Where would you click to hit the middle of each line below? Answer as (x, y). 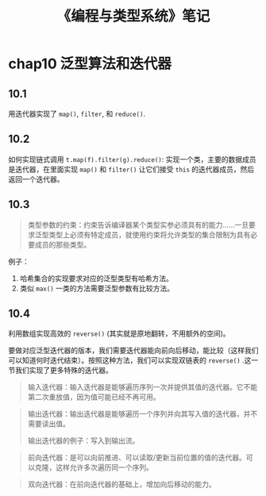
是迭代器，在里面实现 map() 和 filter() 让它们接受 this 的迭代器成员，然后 (131, 169)
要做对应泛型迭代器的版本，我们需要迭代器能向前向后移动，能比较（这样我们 (133, 351)
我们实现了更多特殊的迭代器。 (64, 371)
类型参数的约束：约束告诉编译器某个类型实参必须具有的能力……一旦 (138, 225)
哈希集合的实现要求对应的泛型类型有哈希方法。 (96, 278)
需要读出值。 (48, 424)
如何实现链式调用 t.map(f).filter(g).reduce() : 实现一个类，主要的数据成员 (132, 159)
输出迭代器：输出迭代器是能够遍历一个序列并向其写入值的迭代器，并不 (143, 414)
